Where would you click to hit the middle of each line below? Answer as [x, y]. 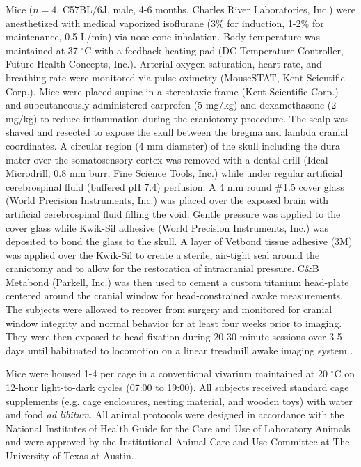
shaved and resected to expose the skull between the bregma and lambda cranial [177, 132]
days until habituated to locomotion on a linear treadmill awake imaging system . [179, 350]
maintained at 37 [42, 50]
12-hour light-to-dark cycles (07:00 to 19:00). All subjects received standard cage [177, 387]
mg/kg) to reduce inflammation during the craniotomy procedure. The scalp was [177, 118]
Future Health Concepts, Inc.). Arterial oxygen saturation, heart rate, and [164, 64]
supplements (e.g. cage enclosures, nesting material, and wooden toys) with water [179, 401]
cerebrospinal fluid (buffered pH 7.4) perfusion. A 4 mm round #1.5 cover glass [175, 186]
